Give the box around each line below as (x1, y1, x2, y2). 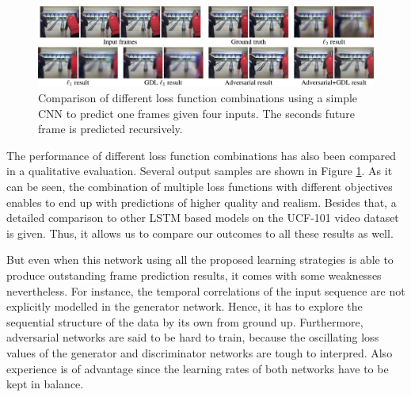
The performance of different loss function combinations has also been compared (6, 147, 397, 163)
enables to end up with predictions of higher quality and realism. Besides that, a (6, 193, 397, 210)
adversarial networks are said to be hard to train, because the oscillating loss (6, 329, 379, 345)
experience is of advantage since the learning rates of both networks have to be (6, 360, 389, 376)
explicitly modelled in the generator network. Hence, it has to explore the (6, 298, 363, 315)
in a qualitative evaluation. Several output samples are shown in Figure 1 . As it (6, 162, 393, 179)
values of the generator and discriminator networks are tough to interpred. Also (6, 344, 393, 361)
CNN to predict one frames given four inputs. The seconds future (38, 105, 355, 121)
